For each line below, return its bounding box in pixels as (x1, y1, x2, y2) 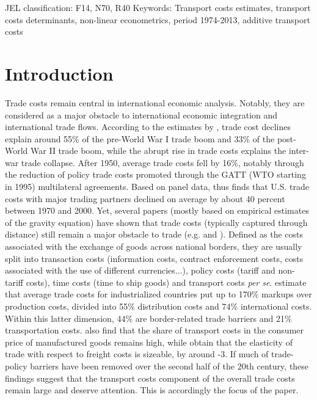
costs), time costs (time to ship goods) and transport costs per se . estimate (26, 275, 307, 288)
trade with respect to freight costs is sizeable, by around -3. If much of (5, 347, 269, 360)
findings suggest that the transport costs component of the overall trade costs (5, 371, 295, 384)
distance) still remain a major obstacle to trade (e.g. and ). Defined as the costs (5, 228, 304, 241)
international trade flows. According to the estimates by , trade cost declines (5, 120, 291, 133)
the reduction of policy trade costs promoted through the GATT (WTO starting (5, 168, 306, 181)
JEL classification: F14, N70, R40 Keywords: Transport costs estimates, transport (5, 1, 311, 13)
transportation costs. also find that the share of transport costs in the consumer (5, 324, 304, 336)
